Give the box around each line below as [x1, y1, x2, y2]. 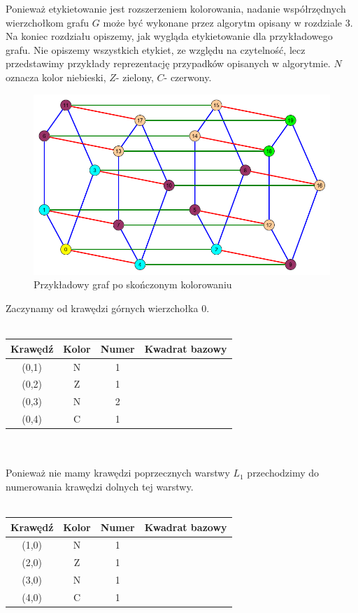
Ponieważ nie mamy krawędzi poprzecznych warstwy [6, 465, 230, 480]
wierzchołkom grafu [6, 15, 89, 29]
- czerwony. [164, 69, 212, 84]
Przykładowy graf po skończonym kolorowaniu [34, 277, 232, 292]
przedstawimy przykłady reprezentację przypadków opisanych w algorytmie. [6, 56, 331, 71]
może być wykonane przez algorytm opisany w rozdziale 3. [103, 15, 353, 29]
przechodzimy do [247, 465, 320, 480]
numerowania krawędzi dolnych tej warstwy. [6, 479, 194, 493]
